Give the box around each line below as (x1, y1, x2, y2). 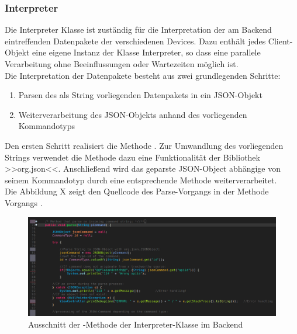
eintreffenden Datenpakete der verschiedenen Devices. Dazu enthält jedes (5, 34, 266, 47)
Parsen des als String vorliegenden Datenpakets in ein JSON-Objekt (18, 89, 263, 101)
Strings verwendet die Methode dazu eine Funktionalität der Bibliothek (5, 151, 260, 163)
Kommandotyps (18, 120, 75, 132)
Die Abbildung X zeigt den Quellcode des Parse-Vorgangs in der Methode (5, 185, 269, 197)
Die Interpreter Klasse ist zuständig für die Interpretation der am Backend (5, 23, 272, 36)
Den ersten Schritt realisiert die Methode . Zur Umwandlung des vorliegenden (5, 139, 284, 151)
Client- (268, 34, 293, 47)
